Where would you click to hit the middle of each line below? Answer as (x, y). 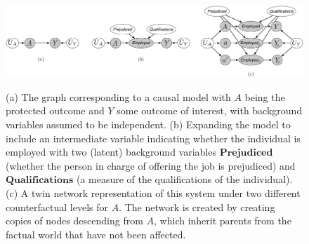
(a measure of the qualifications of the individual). (184, 179)
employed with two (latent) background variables (111, 152)
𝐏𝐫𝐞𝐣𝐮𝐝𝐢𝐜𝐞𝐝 (246, 153)
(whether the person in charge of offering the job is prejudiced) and (151, 165)
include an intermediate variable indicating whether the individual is (153, 138)
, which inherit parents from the (223, 221)
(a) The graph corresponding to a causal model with (118, 96)
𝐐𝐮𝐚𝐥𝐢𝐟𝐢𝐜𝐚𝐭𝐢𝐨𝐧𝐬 (40, 181)
